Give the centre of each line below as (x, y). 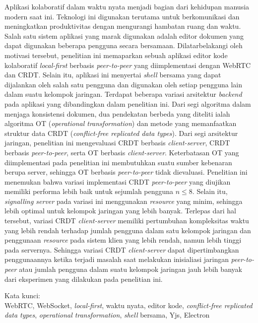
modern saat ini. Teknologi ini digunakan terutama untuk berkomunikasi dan (122, 16)
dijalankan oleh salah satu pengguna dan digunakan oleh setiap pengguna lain (124, 84)
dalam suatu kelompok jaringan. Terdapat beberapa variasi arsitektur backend (123, 94)
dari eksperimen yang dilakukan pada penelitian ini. (84, 279)
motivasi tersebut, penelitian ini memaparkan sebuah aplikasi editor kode (116, 55)
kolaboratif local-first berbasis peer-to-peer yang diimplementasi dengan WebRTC (128, 65)
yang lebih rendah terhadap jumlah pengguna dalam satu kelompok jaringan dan (128, 230)
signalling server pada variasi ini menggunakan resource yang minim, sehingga (124, 201)
